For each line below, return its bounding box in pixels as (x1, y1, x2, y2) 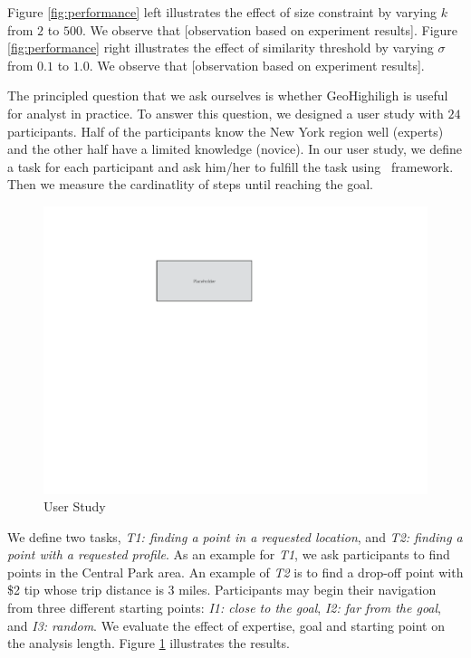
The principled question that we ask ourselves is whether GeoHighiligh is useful (7, 86, 448, 105)
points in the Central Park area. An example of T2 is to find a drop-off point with (7, 562, 464, 581)
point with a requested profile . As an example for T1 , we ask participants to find (7, 545, 450, 564)
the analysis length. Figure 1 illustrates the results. (7, 634, 290, 653)
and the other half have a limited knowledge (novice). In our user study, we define (7, 139, 462, 158)
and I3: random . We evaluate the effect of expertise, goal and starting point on (7, 615, 446, 634)
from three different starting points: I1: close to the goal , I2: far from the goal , (7, 598, 442, 617)
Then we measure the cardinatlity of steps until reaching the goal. (7, 175, 373, 194)
